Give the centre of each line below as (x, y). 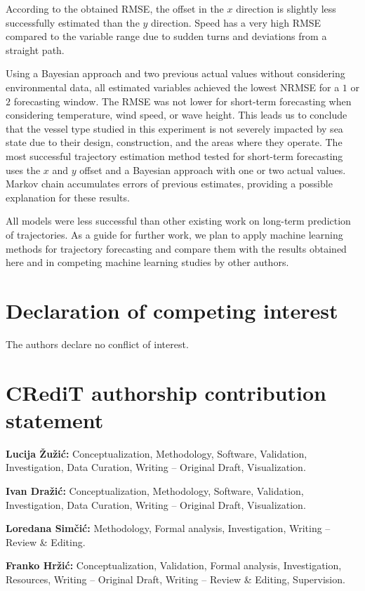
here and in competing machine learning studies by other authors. (147, 262)
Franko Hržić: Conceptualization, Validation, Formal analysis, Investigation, (174, 565)
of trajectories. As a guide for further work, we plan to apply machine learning (174, 234)
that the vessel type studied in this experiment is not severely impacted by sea (174, 128)
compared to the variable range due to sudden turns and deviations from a (166, 36)
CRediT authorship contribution (166, 392)
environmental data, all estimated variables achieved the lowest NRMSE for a (173, 87)
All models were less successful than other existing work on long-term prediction (178, 221)
